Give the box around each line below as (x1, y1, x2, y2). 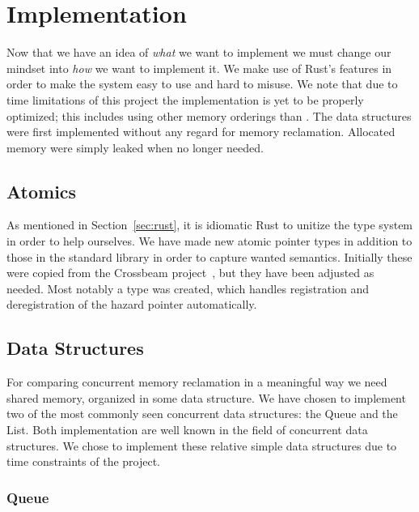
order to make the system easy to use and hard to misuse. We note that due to (6, 75, 398, 92)
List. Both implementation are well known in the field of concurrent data (6, 421, 368, 438)
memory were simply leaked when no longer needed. (6, 139, 264, 156)
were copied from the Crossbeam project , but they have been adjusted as (6, 264, 375, 281)
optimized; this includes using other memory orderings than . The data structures (6, 107, 412, 124)
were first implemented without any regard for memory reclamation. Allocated (6, 123, 396, 140)
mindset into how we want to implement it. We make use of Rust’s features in (6, 59, 392, 76)
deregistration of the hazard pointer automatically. (6, 296, 257, 313)
